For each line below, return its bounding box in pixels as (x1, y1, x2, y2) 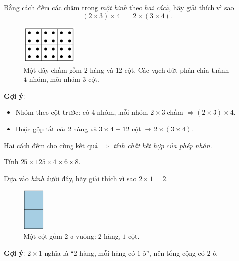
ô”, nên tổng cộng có (143, 248, 205, 258)
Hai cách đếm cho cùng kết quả (4, 140, 98, 150)
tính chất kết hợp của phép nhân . (113, 140, 212, 150)
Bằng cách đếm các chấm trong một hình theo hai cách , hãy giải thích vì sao (4, 2, 234, 12)
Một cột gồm (24, 231, 62, 241)
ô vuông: (70, 231, 96, 241)
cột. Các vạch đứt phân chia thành (124, 64, 229, 75)
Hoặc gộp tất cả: (15, 123, 66, 133)
